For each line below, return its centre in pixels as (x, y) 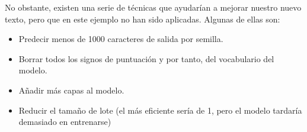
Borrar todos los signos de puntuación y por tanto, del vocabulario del (146, 58)
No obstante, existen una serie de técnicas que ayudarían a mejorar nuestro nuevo (153, 7)
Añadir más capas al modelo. (71, 90)
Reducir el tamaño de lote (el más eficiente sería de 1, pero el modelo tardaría (160, 110)
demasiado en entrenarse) (65, 122)
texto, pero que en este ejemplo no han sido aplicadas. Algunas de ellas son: (143, 19)
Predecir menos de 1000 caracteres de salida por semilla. (121, 39)
